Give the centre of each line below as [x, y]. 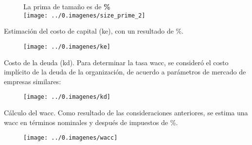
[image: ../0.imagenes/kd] [67, 97]
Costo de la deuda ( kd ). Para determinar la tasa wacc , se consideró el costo [116, 62]
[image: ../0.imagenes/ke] [67, 46]
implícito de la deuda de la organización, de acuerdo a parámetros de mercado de [125, 72]
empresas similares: [33, 81]
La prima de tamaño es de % [67, 6]
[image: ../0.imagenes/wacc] [71, 138]
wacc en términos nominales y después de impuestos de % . [91, 122]
